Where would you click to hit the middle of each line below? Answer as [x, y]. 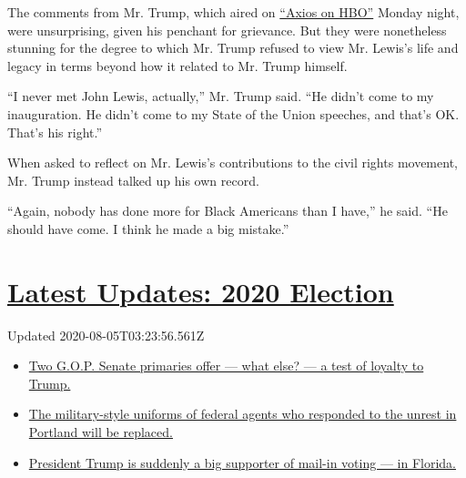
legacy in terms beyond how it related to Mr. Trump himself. [177, 65]
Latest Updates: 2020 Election [201, 291]
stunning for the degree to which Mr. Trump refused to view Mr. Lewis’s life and [233, 48]
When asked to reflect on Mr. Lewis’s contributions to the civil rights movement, [233, 163]
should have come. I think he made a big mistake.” [148, 228]
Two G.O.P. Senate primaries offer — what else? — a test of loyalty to [226, 366]
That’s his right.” [55, 132]
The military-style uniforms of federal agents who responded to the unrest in [243, 414]
